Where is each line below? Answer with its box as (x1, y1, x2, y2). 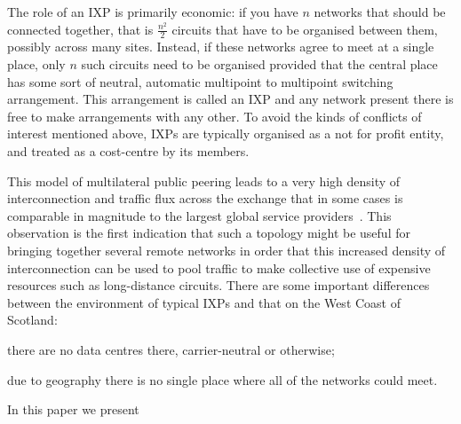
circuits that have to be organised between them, (171, 20, 438, 38)
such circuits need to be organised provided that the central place (81, 55, 438, 74)
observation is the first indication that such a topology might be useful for (7, 224, 410, 242)
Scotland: (7, 310, 58, 329)
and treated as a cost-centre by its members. (7, 141, 250, 160)
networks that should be (314, 3, 446, 20)
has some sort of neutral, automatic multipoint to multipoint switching (7, 72, 393, 90)
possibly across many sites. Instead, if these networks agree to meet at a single (7, 37, 434, 56)
